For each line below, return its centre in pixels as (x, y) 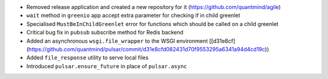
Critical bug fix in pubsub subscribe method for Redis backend (105, 33)
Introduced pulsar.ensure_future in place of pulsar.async (107, 66)
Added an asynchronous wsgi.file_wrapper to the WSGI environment (117, 41)
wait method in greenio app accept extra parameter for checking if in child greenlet (133, 16)
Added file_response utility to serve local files (87, 58)
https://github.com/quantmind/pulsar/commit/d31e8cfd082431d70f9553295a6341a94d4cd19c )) (149, 49)
